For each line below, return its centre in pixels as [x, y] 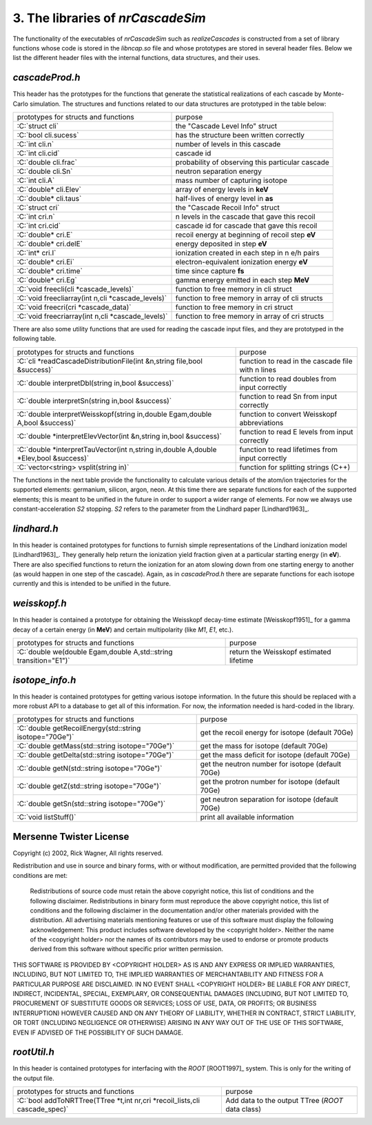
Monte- [333, 94]
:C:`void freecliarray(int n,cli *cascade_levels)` [92, 298]
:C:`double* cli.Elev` [49, 190]
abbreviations [261, 422]
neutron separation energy [218, 171]
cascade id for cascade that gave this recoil [246, 226]
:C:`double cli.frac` [47, 162]
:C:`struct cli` [38, 126]
